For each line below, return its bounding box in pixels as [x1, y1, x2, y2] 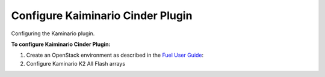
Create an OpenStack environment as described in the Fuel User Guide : [26, 51, 204, 59]
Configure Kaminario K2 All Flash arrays [26, 60, 126, 67]
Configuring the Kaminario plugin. [11, 30, 95, 37]
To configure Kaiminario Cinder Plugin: [11, 41, 111, 48]
